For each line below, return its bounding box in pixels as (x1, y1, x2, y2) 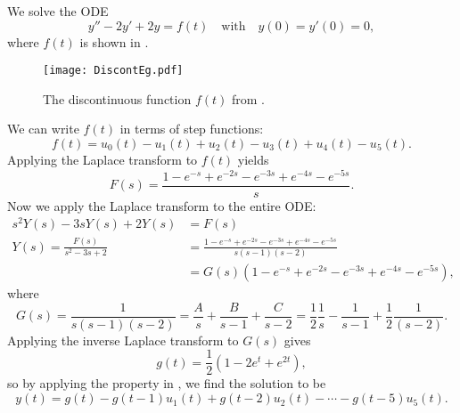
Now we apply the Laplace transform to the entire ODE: (7, 196, 316, 215)
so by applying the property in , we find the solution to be (7, 374, 326, 393)
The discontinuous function (43, 89, 192, 108)
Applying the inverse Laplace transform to (7, 330, 239, 349)
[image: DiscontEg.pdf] (43, 64, 184, 77)
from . (231, 89, 265, 108)
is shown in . (79, 32, 149, 51)
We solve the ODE (7, 2, 109, 20)
